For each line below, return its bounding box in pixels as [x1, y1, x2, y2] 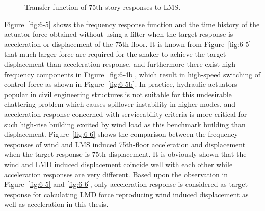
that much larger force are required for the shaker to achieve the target [4, 49, 226, 59]
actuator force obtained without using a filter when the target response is [4, 29, 233, 39]
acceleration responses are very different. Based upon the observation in [4, 169, 228, 179]
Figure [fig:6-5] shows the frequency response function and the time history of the [4, 18, 260, 29]
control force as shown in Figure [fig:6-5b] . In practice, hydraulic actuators [4, 79, 237, 89]
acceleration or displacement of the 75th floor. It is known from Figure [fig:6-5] [4, 38, 251, 49]
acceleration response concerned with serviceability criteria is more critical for [4, 108, 247, 119]
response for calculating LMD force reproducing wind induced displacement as [4, 189, 249, 199]
